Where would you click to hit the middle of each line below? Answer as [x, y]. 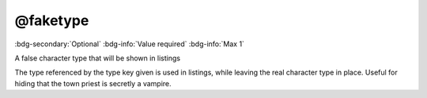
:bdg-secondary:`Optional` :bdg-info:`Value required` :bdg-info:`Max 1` [130, 44]
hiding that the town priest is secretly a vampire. [93, 83]
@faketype [52, 20]
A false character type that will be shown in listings [98, 58]
